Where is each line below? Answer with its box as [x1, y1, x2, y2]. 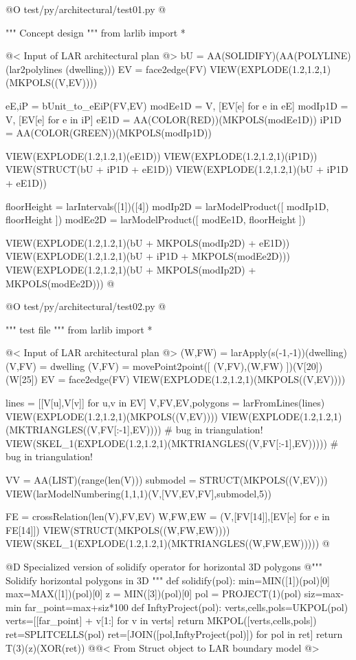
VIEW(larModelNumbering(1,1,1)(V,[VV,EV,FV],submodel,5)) [5, 486, 272, 500]
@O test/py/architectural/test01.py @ [5, 2, 166, 16]
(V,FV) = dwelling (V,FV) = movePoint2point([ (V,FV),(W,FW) [5, 358, 283, 373]
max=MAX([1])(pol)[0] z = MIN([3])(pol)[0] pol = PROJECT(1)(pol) [5, 586, 302, 601]
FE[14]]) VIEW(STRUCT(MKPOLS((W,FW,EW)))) [5, 522, 230, 537]
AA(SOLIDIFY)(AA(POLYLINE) [207, 48, 351, 63]
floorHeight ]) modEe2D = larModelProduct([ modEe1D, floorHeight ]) [5, 212, 306, 227]
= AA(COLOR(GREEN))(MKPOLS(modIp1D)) [5, 125, 212, 140]
